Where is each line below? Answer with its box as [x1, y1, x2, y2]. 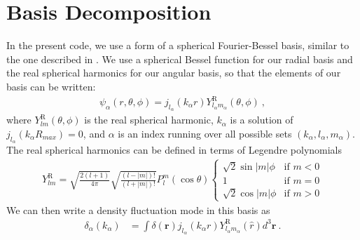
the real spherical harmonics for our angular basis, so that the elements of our [6, 65, 341, 80]
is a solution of [230, 112, 293, 127]
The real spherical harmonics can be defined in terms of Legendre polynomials [6, 142, 342, 157]
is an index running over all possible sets [118, 126, 292, 140]
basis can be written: [6, 79, 96, 93]
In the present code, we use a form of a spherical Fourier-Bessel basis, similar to [6, 38, 349, 53]
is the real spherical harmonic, [84, 112, 214, 127]
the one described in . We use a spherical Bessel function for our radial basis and [6, 51, 353, 66]
